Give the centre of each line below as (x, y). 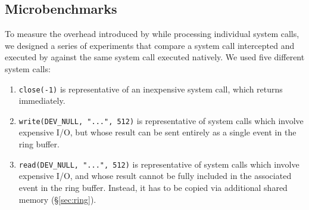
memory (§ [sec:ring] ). (57, 199)
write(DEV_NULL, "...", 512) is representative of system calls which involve (161, 120)
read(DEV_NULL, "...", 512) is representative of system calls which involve (159, 164)
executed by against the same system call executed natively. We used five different (155, 57)
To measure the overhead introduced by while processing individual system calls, (152, 34)
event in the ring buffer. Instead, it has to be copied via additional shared (153, 187)
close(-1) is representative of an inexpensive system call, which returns (151, 89)
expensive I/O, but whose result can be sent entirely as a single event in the (157, 132)
